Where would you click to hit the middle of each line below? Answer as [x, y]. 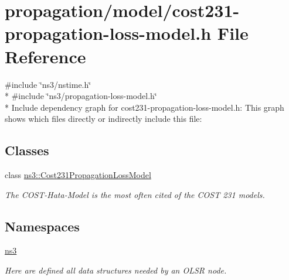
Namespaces [42, 226]
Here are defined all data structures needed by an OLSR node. [116, 270]
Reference [45, 56]
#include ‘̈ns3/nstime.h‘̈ [48, 84]
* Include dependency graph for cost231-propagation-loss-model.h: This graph [144, 107]
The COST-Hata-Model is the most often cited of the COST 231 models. [135, 194]
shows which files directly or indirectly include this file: [103, 119]
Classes [27, 150]
